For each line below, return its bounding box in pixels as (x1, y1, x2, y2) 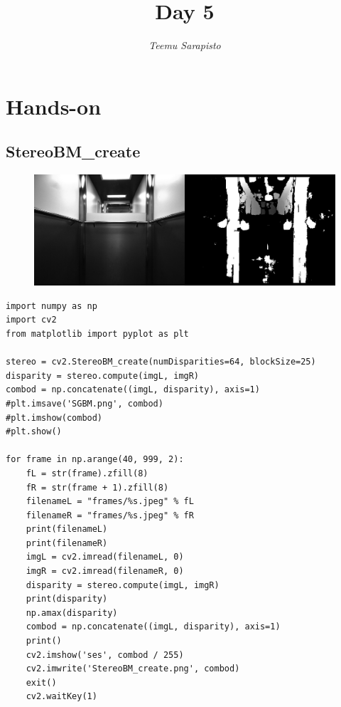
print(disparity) (26, 594, 108, 604)
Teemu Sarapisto (148, 38, 221, 53)
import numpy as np (6, 300, 97, 311)
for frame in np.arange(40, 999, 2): (6, 454, 184, 465)
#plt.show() (6, 426, 62, 437)
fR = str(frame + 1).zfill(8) (26, 482, 169, 493)
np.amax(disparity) (26, 607, 118, 618)
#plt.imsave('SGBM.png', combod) (6, 398, 163, 409)
